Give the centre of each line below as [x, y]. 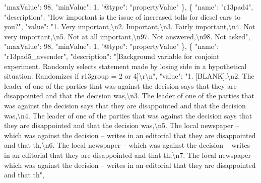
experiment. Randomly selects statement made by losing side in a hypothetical [125, 66]
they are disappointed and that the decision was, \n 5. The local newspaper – [122, 125]
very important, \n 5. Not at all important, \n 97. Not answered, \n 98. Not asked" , [127, 36]
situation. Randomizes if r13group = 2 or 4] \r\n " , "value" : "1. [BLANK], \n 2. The [129, 76]
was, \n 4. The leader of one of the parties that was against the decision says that [128, 115]
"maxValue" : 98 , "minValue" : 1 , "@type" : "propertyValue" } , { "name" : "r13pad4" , [129, 7]
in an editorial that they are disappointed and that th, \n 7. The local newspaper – [130, 155]
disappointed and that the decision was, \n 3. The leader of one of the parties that [129, 96]
